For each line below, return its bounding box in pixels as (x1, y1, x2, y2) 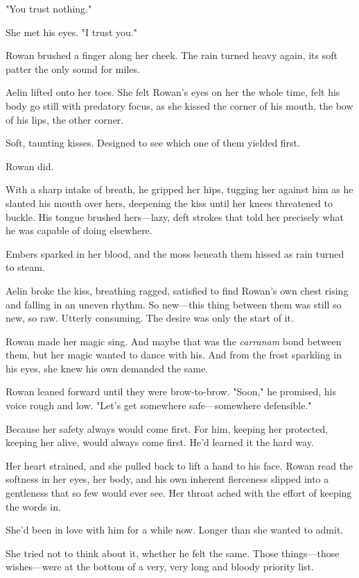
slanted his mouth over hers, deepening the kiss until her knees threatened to (6, 195, 333, 210)
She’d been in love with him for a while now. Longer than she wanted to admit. (6, 522, 344, 537)
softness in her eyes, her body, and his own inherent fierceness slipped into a (6, 472, 329, 486)
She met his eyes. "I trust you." (6, 24, 137, 39)
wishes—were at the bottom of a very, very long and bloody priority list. (6, 559, 314, 574)
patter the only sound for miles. (6, 61, 140, 76)
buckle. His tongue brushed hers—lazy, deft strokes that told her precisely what (6, 209, 344, 224)
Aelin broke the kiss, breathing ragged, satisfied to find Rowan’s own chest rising (6, 283, 349, 297)
